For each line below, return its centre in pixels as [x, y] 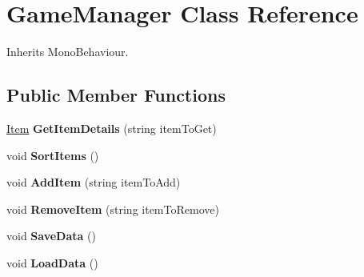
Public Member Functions [116, 95]
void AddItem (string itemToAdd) [94, 182]
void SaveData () [51, 236]
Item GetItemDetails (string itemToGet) [112, 128]
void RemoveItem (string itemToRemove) [113, 209]
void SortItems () [53, 155]
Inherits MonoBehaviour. [68, 52]
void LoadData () [52, 262]
